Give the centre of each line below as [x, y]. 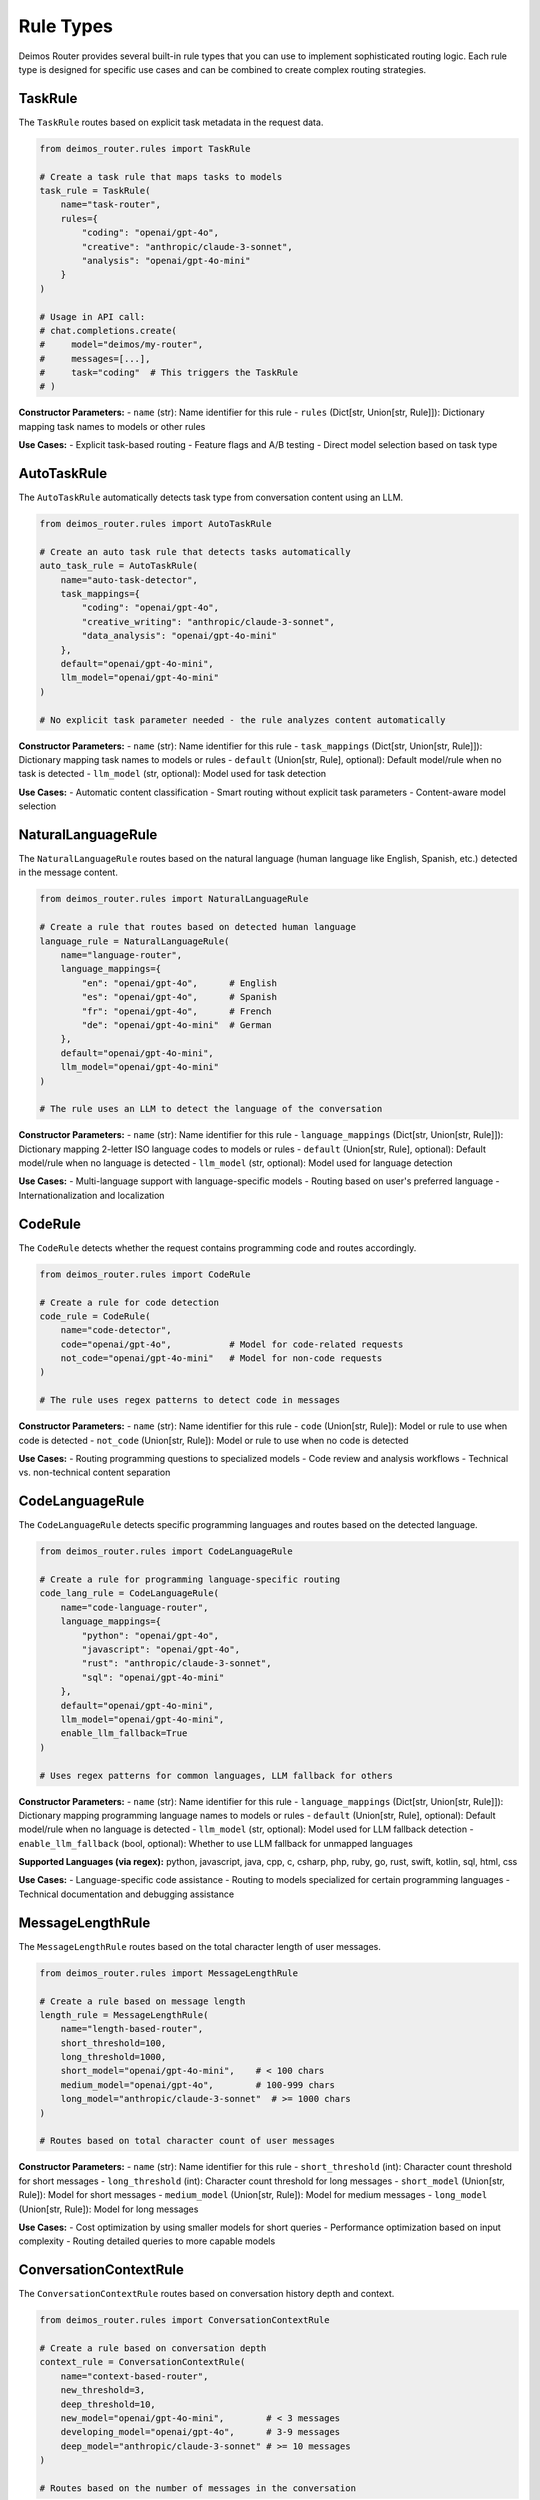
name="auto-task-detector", [129, 579]
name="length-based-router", [132, 2029]
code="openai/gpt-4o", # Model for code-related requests [232, 1344]
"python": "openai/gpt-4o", [150, 1635]
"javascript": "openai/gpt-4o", [160, 1649]
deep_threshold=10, [108, 2404]
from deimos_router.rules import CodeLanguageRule [166, 1551]
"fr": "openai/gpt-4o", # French [176, 1011]
